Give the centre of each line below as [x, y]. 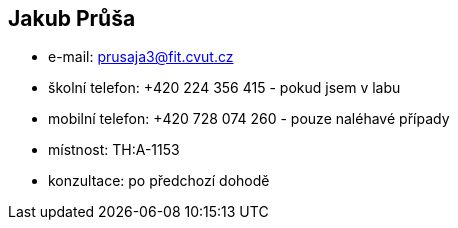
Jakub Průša [72, 18]
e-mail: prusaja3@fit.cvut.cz [141, 57]
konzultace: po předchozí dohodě [159, 181]
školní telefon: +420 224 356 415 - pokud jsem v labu [224, 88]
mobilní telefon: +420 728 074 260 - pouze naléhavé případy [249, 119]
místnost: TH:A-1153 [114, 150]
